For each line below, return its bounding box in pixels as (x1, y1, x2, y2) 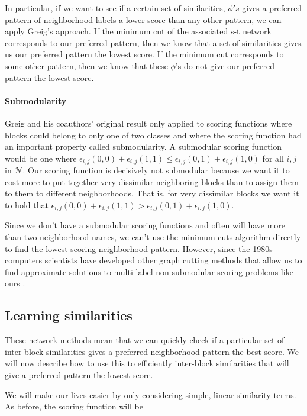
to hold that (5, 198, 49, 211)
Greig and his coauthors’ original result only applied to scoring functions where (5, 117, 292, 129)
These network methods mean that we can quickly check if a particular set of (5, 334, 285, 346)
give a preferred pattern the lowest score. (5, 368, 153, 380)
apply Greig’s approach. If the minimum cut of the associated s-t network (5, 25, 272, 37)
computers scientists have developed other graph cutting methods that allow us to (5, 254, 302, 266)
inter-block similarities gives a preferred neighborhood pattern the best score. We (5, 345, 299, 357)
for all (262, 151, 284, 164)
